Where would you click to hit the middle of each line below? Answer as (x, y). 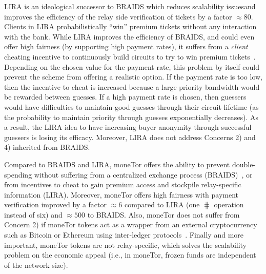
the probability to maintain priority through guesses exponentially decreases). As (131, 117)
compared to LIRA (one (162, 204)
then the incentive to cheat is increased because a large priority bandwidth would (132, 86)
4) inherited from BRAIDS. (47, 147)
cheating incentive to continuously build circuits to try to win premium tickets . (130, 56)
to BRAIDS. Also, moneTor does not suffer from (163, 214)
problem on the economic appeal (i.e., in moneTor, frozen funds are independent (130, 255)
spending (18, 174)
